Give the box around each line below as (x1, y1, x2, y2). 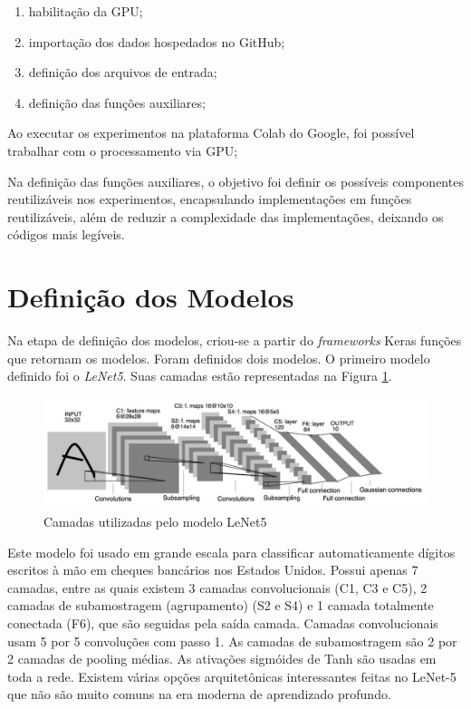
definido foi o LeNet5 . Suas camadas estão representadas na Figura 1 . (7, 366, 392, 385)
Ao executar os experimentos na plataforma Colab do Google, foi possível (7, 123, 415, 142)
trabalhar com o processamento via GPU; (7, 141, 238, 160)
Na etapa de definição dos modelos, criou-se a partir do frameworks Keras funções (7, 331, 462, 350)
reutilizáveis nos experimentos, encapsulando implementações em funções (7, 189, 412, 209)
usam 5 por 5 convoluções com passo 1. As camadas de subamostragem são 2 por (7, 631, 457, 650)
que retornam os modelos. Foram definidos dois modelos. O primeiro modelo (7, 348, 430, 367)
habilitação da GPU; (28, 2, 143, 20)
